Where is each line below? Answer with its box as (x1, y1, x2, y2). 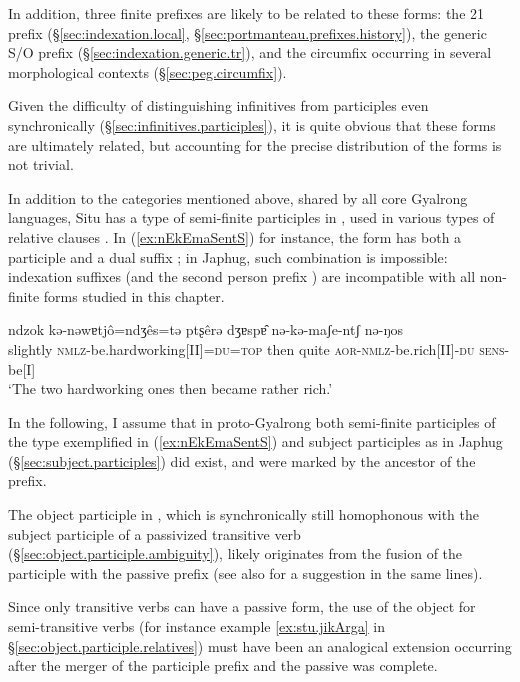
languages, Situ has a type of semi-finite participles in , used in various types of (8, 207, 495, 228)
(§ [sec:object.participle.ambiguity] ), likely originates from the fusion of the (8, 543, 463, 564)
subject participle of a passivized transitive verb (8, 523, 301, 544)
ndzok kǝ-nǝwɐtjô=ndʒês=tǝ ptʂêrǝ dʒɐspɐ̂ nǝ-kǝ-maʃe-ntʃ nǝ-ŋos (8, 319, 403, 340)
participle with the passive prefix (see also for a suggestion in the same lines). (8, 562, 483, 583)
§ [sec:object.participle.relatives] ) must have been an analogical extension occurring (8, 635, 512, 656)
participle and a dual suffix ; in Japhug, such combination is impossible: (8, 246, 448, 267)
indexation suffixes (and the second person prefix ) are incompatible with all (8, 266, 476, 287)
